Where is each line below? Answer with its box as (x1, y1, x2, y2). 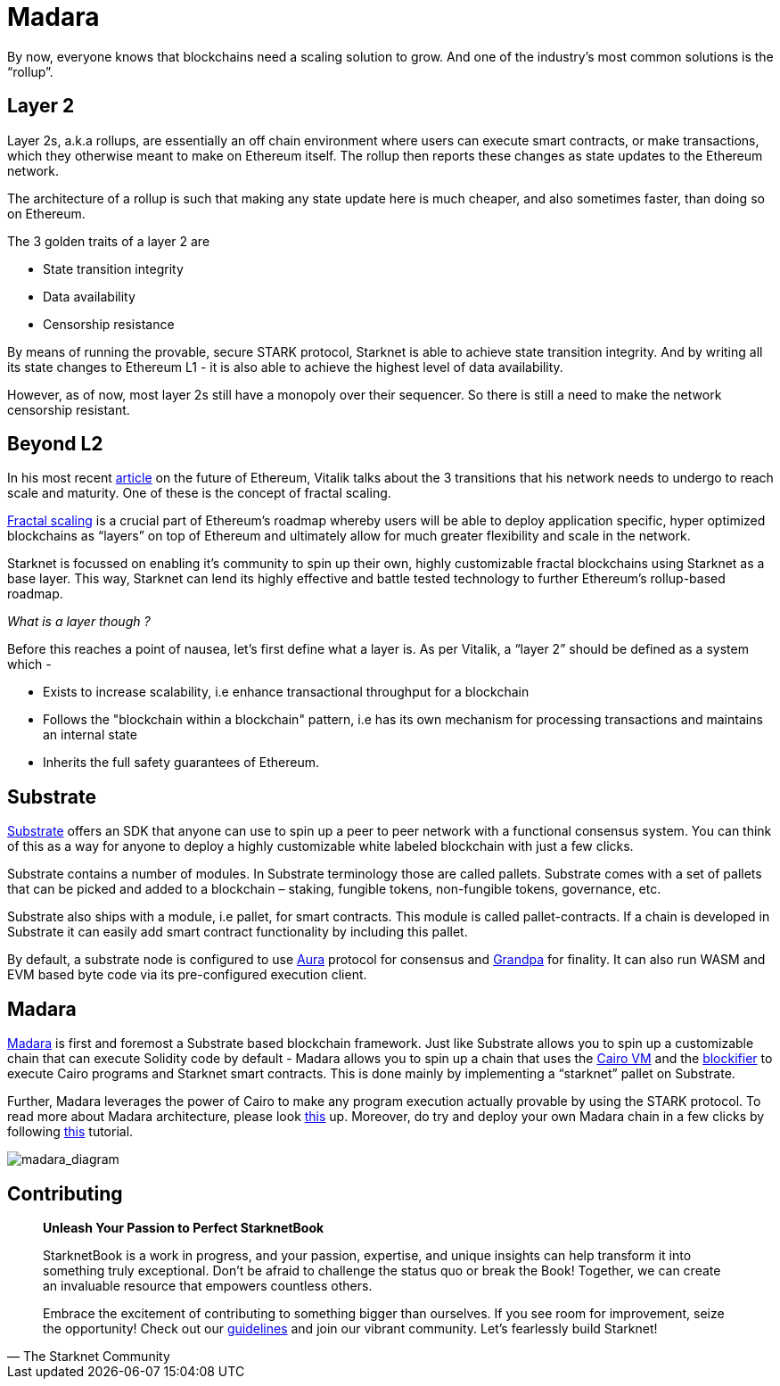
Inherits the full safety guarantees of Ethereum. (43, 755, 319, 771)
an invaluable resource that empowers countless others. (43, 1277, 373, 1293)
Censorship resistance (43, 316, 175, 332)
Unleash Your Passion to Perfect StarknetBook (43, 1219, 324, 1235)
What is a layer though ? (7, 614, 151, 630)
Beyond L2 (7, 433, 103, 456)
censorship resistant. (7, 401, 130, 417)
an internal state (43, 727, 137, 743)
